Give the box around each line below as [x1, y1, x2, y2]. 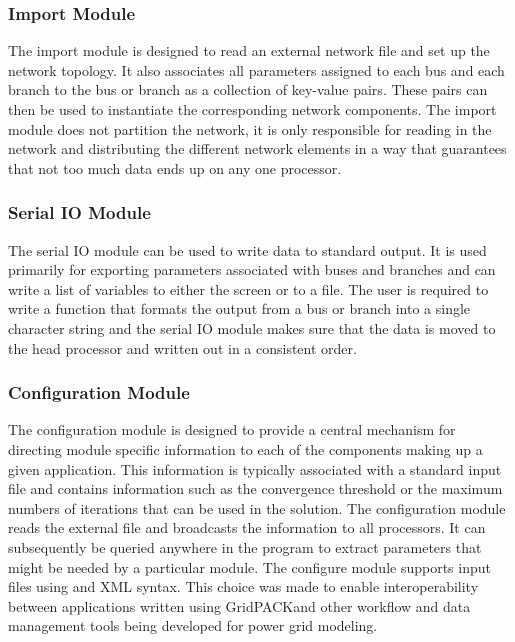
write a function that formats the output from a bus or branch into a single [8, 298, 471, 319]
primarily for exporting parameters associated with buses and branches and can [8, 259, 496, 280]
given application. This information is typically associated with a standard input [8, 458, 502, 479]
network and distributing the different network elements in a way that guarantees [8, 138, 507, 159]
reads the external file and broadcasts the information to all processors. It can [8, 517, 486, 538]
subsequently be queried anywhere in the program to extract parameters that [8, 536, 482, 557]
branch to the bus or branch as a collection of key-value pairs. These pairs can [8, 79, 488, 100]
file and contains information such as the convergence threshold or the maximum [8, 478, 503, 499]
